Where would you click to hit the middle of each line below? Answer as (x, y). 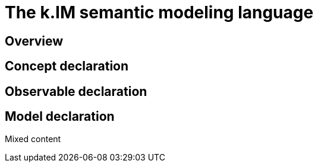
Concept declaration (67, 66)
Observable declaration (76, 91)
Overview (34, 41)
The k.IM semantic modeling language (159, 12)
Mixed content (33, 139)
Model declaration (60, 117)
